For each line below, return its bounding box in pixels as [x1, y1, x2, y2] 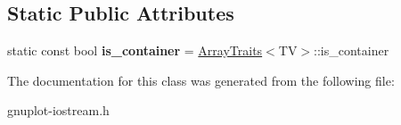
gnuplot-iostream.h [7, 101, 110, 120]
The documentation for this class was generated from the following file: [7, 71, 395, 89]
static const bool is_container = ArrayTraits [7, 41, 263, 60]
